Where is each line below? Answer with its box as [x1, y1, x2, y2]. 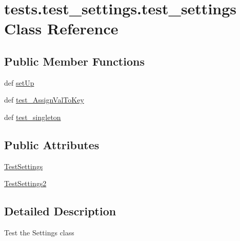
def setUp [4, 77, 34, 88]
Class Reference [4, 18, 118, 39]
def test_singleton [4, 111, 61, 122]
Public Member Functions [4, 53, 145, 69]
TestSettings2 [4, 178, 47, 189]
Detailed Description [4, 203, 116, 219]
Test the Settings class [4, 227, 74, 238]
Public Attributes [4, 136, 99, 152]
